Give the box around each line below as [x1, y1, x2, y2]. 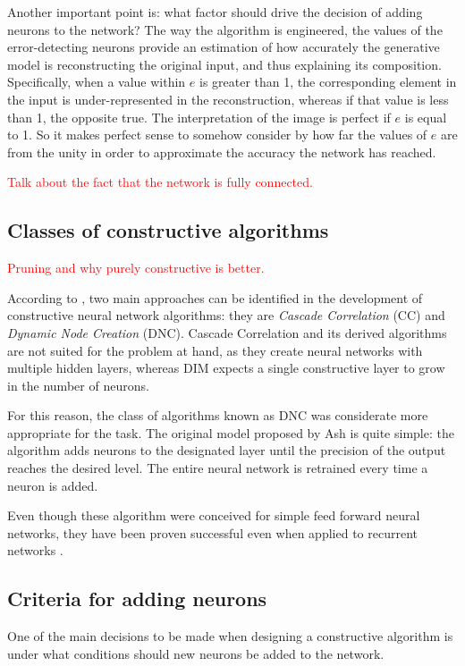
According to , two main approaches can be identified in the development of [7, 288, 423, 307]
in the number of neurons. [7, 375, 149, 394]
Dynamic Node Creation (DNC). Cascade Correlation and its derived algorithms [7, 323, 447, 341]
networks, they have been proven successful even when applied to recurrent [7, 523, 418, 542]
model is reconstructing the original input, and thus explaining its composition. [7, 55, 442, 73]
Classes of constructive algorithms [7, 216, 329, 244]
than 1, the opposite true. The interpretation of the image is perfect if [7, 107, 391, 126]
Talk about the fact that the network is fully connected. [7, 173, 313, 191]
